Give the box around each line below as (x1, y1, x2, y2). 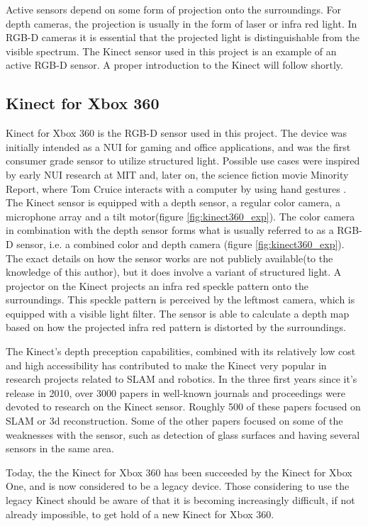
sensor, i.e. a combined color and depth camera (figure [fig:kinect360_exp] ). (16, 236, 345, 251)
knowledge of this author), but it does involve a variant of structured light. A (6, 264, 342, 279)
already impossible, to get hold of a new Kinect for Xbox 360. (6, 506, 274, 521)
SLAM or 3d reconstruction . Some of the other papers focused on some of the (6, 413, 343, 428)
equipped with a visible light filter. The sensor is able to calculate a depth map (6, 306, 350, 320)
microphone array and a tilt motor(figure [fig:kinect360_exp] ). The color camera (6, 208, 355, 223)
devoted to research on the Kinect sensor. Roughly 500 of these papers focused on (6, 399, 361, 414)
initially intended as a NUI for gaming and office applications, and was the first (6, 139, 351, 154)
